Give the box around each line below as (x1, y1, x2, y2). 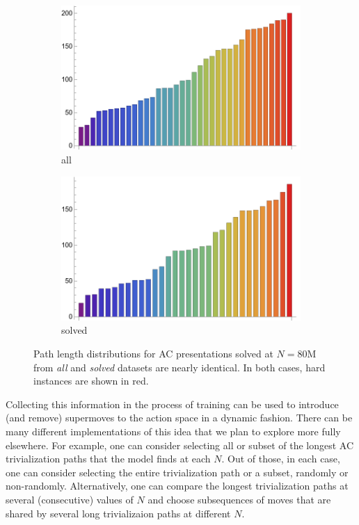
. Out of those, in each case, (221, 451, 340, 466)
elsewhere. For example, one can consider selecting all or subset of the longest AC (6, 437, 354, 452)
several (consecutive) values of (6, 492, 134, 506)
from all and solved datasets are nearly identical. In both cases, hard (33, 360, 326, 374)
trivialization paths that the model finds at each (6, 451, 211, 466)
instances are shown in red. (33, 373, 149, 388)
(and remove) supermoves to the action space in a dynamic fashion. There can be (6, 410, 353, 425)
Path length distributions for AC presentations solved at (33, 346, 273, 361)
